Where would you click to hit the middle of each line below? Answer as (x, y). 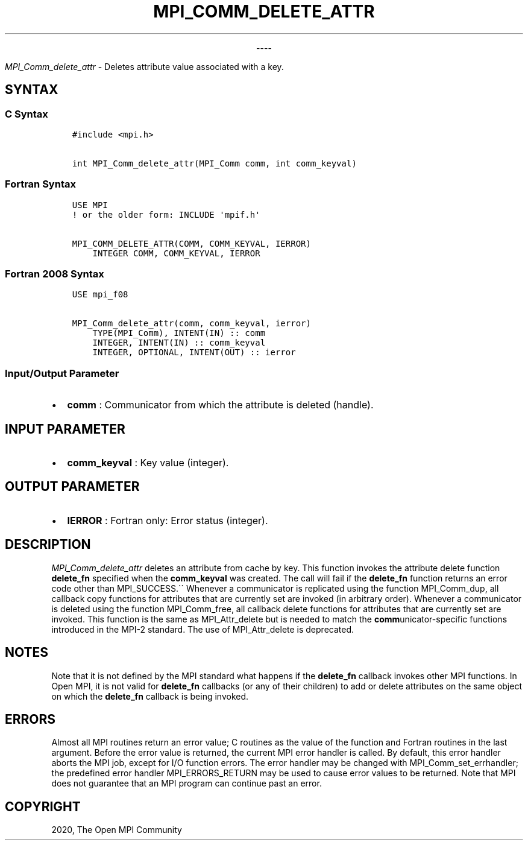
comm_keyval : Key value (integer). (148, 463)
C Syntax (27, 114)
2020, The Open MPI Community (117, 830)
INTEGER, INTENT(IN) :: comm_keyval (179, 343)
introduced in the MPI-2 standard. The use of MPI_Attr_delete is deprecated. (203, 629)
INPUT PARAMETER (65, 429)
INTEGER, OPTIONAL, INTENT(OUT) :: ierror (194, 353)
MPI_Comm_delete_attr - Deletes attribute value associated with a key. (144, 66)
